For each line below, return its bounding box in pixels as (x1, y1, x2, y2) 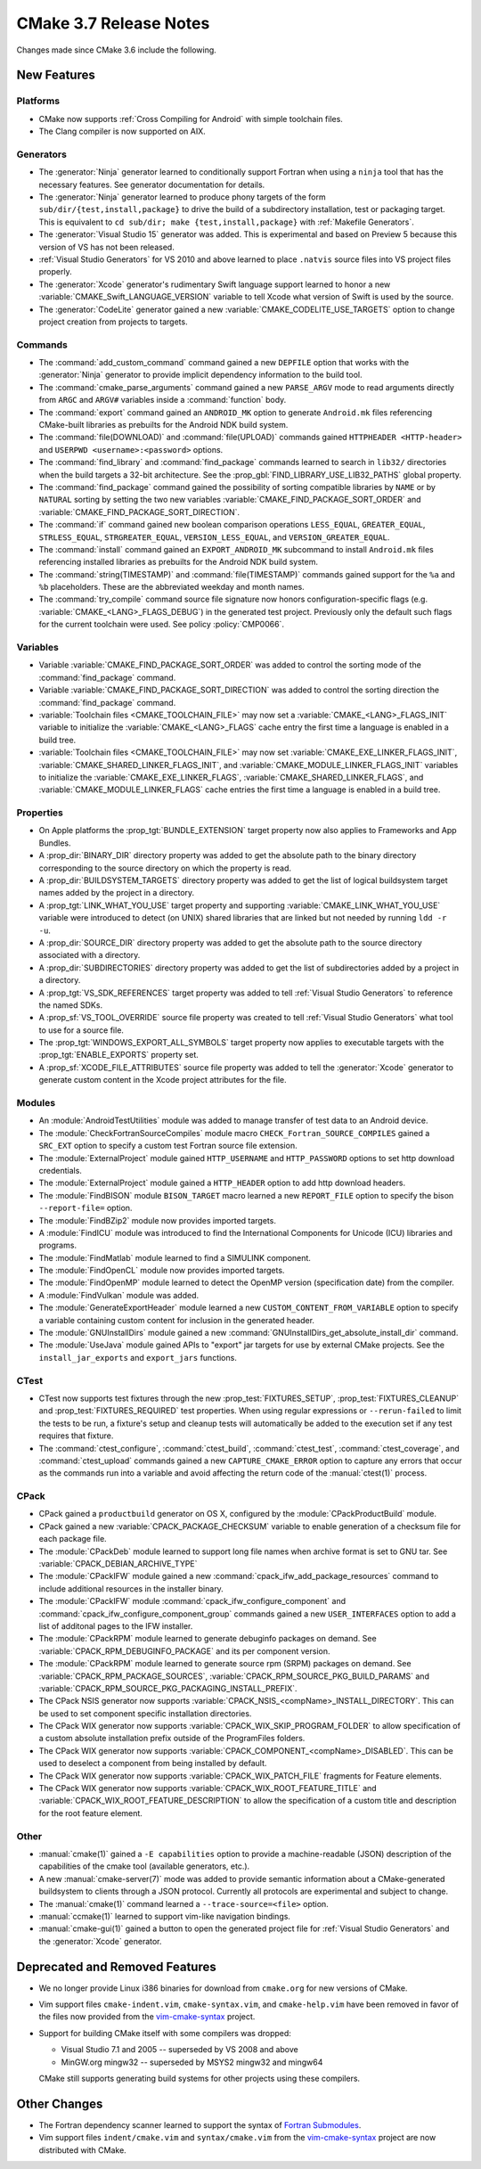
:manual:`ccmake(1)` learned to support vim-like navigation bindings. (38, 1911, 291, 1921)
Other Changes (16, 2096, 103, 2111)
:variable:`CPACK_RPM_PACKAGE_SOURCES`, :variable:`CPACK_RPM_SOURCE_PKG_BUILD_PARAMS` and (38, 1671, 429, 1682)
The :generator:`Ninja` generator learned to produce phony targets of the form (38, 192, 326, 202)
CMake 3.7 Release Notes (16, 13, 210, 33)
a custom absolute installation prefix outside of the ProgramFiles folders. (38, 1733, 306, 1744)
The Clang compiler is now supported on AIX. (38, 126, 207, 137)
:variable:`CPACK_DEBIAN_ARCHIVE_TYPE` (38, 1559, 198, 1569)
